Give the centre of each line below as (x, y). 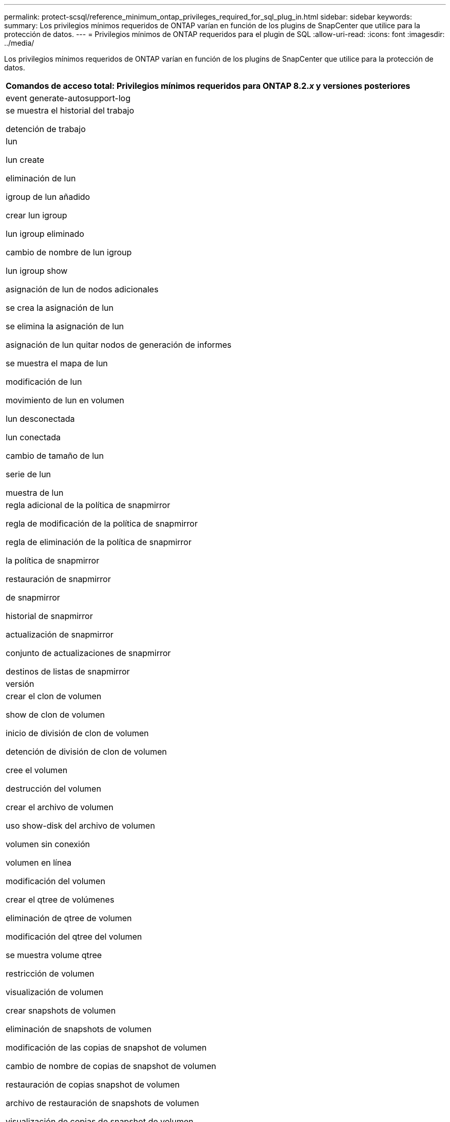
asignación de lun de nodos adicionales (82, 289)
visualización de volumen (54, 992)
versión (20, 684)
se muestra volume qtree (54, 955)
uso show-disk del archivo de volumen (80, 826)
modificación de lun (44, 382)
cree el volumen (37, 770)
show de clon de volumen (55, 715)
